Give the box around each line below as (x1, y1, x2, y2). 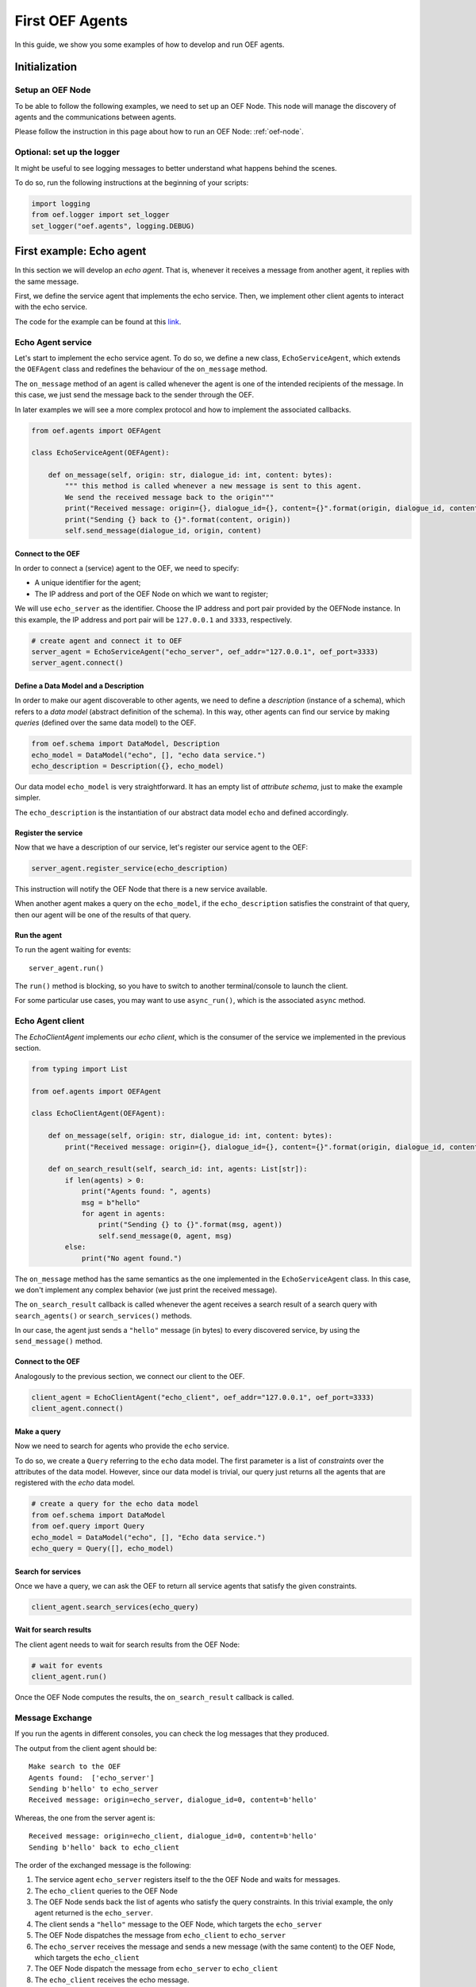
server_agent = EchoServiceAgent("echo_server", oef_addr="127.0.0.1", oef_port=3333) (31, 647, 379, 656)
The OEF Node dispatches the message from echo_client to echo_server (34, 1931, 286, 1940)
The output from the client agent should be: (14, 1743, 157, 1753)
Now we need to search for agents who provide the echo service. (14, 1441, 229, 1451)
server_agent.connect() (31, 658, 125, 668)
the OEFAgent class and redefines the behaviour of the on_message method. (14, 364, 267, 374)
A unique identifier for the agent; (34, 578, 141, 587)
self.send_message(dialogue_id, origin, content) (64, 526, 262, 536)
